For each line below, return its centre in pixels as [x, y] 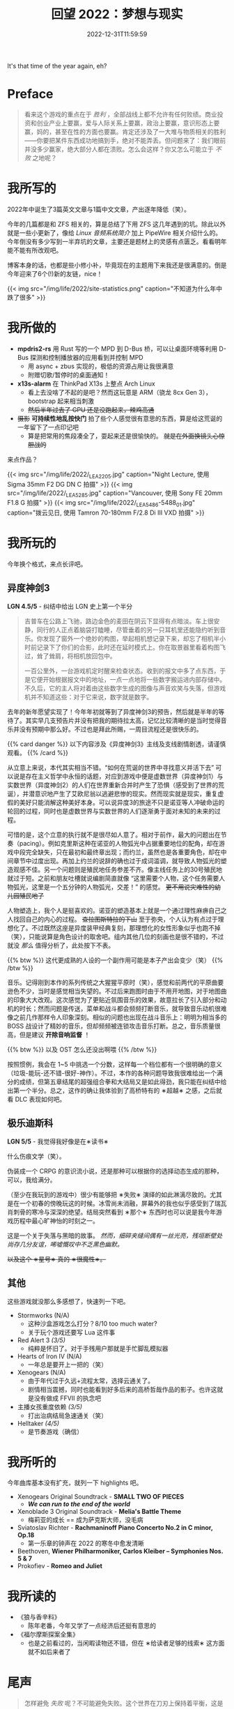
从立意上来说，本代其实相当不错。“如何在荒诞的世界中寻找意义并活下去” [111, 767]
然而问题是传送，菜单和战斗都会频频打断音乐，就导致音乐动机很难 [132, 1008]
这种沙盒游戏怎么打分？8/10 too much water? [93, 1323]
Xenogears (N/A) [41, 1372]
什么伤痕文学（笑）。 [36, 1156]
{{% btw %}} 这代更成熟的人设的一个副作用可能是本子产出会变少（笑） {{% [115, 960]
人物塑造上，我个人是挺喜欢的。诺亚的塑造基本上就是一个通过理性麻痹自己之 [117, 910]
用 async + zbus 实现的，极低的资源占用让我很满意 [101, 366]
